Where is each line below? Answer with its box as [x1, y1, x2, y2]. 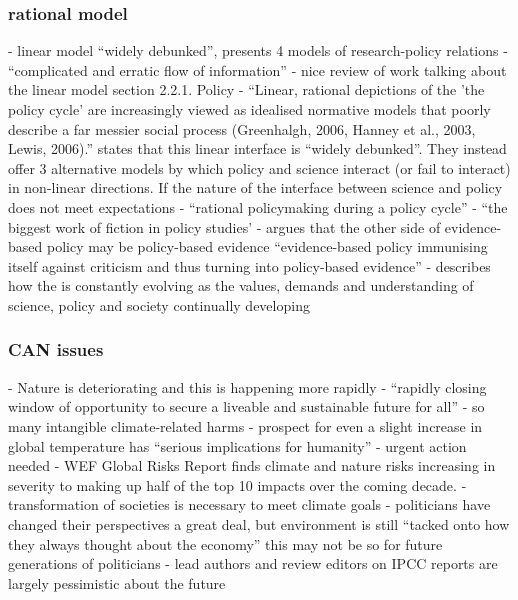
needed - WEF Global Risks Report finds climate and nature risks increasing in [8, 455, 496, 476]
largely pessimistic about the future [8, 572, 226, 593]
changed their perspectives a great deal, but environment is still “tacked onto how [8, 513, 510, 534]
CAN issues [8, 337, 104, 362]
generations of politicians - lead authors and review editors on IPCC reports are [8, 553, 498, 574]
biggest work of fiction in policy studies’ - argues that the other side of [8, 216, 441, 237]
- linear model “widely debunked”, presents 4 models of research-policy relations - [8, 40, 508, 61]
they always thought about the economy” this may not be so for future [8, 533, 443, 554]
